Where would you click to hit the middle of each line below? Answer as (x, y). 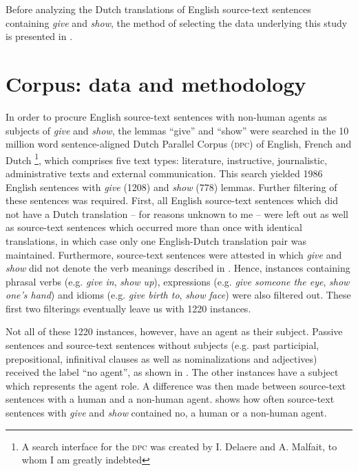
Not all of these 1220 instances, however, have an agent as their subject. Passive (174, 331)
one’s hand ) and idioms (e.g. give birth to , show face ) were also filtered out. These (178, 295)
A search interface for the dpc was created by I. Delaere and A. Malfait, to (179, 446)
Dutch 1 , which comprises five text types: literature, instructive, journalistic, (167, 159)
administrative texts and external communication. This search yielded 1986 (164, 173)
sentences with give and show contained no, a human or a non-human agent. (166, 413)
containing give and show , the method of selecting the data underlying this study (177, 22)
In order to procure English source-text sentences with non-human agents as (166, 116)
